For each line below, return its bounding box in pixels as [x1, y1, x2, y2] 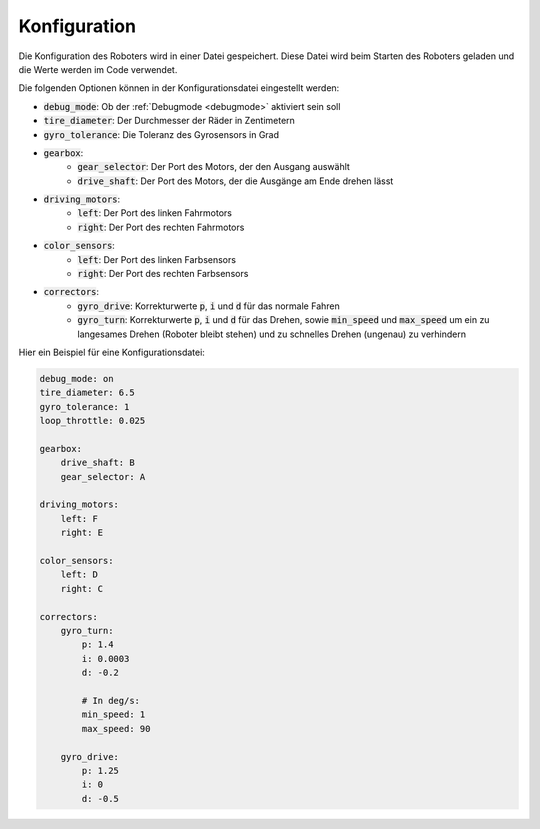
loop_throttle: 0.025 [39, 415, 146, 427]
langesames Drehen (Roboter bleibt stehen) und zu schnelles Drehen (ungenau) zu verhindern [77, 328, 467, 340]
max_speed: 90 [81, 723, 151, 734]
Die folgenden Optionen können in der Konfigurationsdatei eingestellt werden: [18, 82, 340, 94]
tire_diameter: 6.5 [39, 387, 135, 399]
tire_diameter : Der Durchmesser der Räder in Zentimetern [43, 115, 295, 127]
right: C [60, 583, 104, 594]
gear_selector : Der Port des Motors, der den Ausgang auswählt [77, 161, 350, 173]
